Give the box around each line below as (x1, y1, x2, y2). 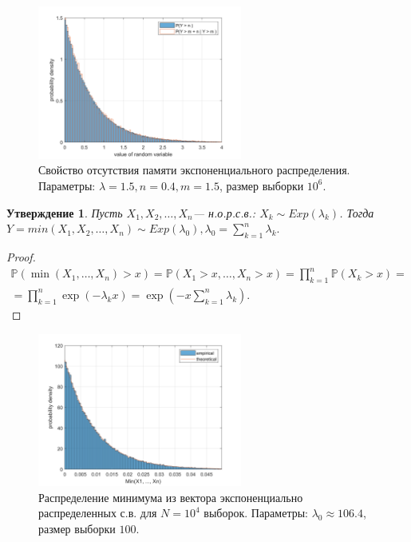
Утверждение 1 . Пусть (6, 204, 123, 221)
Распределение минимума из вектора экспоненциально (38, 488, 303, 505)
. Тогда (339, 204, 374, 221)
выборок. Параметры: (204, 504, 308, 521)
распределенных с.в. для (38, 504, 157, 521)
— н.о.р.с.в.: (192, 204, 256, 221)
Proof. (6, 248, 36, 265)
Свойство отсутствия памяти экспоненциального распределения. (38, 161, 350, 178)
